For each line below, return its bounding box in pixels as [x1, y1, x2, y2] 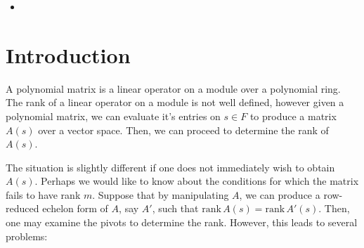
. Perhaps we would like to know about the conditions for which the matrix [34, 174, 359, 188]
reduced [6, 201, 39, 216]
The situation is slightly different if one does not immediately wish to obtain [6, 159, 335, 174]
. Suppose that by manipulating [92, 187, 229, 202]
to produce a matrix [249, 108, 337, 123]
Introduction [6, 40, 131, 69]
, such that [152, 201, 199, 216]
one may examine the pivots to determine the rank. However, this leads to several [6, 215, 358, 230]
